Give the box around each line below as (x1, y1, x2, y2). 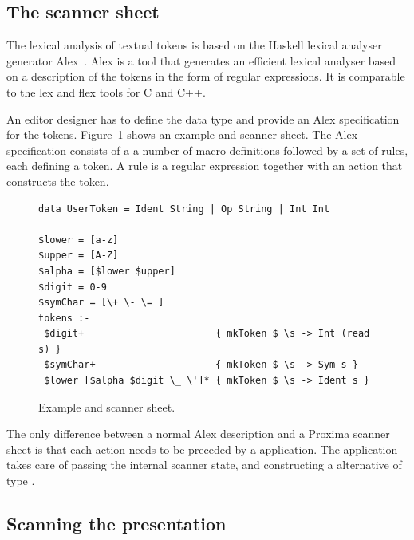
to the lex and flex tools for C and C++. (6, 83, 206, 100)
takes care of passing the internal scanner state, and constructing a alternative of (6, 456, 402, 473)
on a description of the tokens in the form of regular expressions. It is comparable (6, 68, 405, 85)
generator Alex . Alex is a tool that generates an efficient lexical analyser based (6, 52, 396, 69)
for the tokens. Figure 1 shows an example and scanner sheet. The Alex (6, 126, 358, 143)
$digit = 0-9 (38, 281, 107, 293)
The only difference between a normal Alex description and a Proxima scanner (6, 425, 390, 442)
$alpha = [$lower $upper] (38, 265, 175, 277)
